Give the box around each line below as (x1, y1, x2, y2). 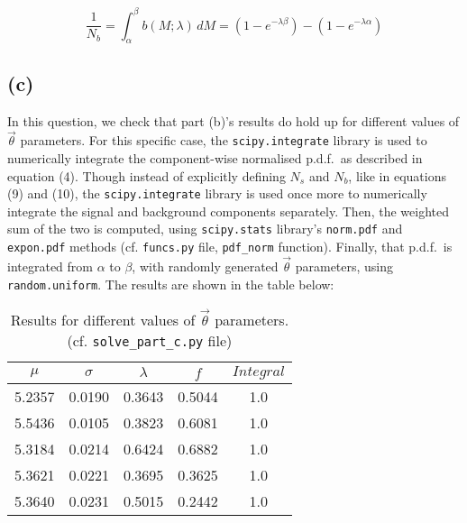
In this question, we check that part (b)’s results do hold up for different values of (7, 111, 460, 130)
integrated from (7, 256, 93, 275)
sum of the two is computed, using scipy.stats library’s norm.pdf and (7, 219, 403, 238)
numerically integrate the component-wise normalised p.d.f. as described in (7, 148, 423, 167)
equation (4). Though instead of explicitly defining (7, 166, 286, 185)
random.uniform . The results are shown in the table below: (7, 274, 334, 293)
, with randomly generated (132, 256, 279, 275)
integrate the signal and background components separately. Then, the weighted (7, 201, 449, 220)
